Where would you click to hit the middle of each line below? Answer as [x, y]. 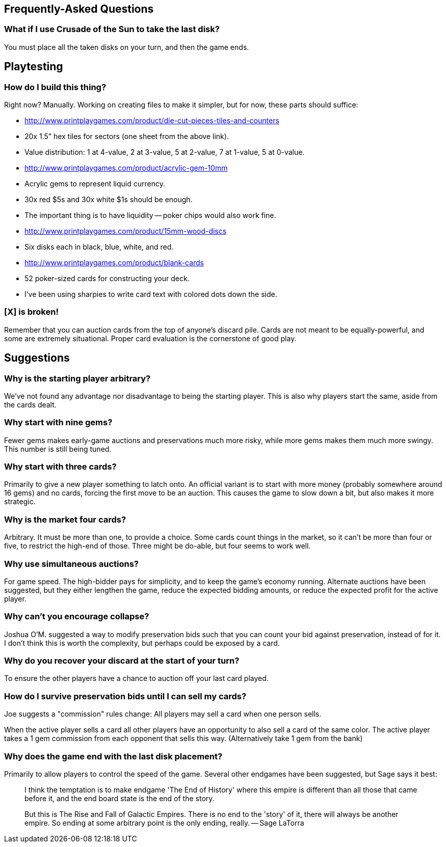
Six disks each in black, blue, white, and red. [99, 247]
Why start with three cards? [60, 467]
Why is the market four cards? [65, 519]
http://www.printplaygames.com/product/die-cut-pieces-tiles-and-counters [152, 121]
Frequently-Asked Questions [79, 9]
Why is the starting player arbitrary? [77, 378]
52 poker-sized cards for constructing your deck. [107, 279]
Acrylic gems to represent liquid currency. [95, 184]
